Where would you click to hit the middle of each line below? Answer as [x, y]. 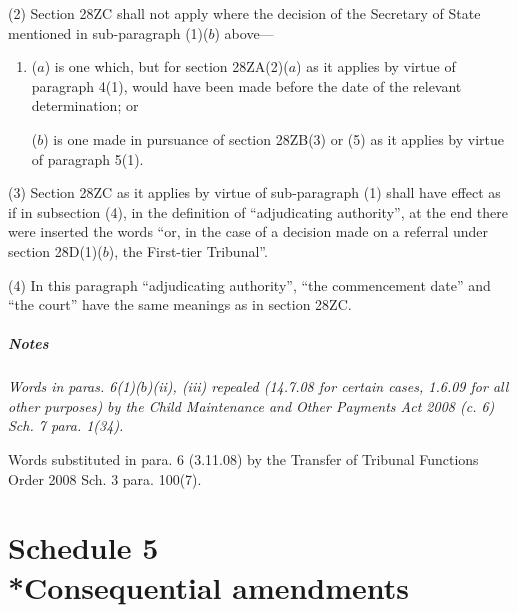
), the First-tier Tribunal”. [188, 250]
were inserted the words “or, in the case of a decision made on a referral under [248, 231]
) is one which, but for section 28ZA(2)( [166, 66]
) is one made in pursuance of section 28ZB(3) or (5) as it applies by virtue [273, 138]
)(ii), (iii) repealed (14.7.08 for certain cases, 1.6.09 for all [327, 386]
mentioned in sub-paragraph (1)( [108, 32]
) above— [244, 32]
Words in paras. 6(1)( [74, 386]
